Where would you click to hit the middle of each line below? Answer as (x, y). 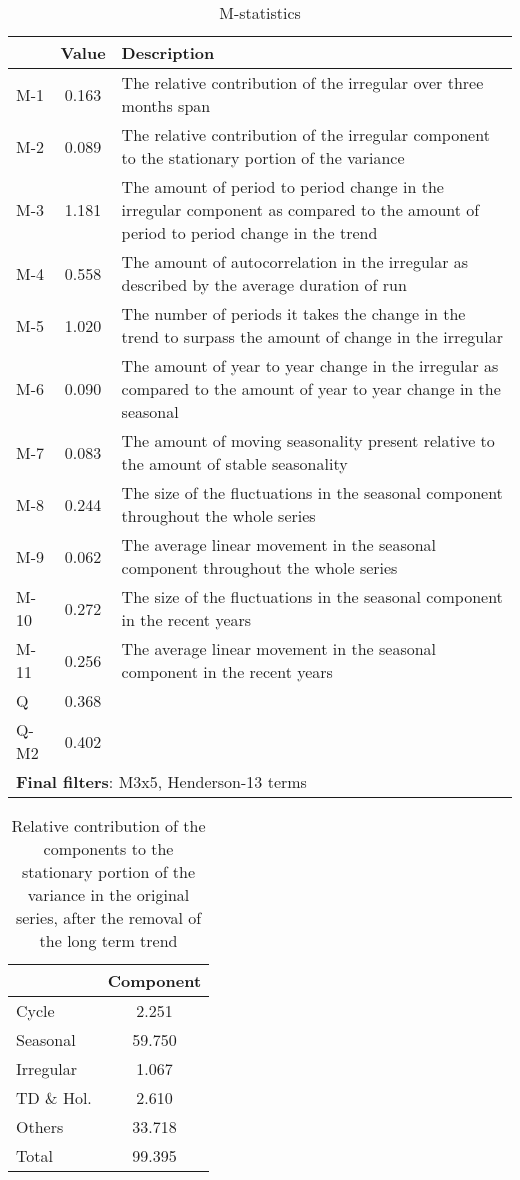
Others (40, 1126)
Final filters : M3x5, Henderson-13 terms (161, 781)
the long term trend (108, 940)
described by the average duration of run (264, 284)
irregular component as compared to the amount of (300, 209)
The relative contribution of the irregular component (305, 134)
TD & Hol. (54, 1097)
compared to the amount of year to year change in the (311, 388)
